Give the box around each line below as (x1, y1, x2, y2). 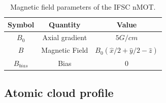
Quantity (49, 19, 81, 29)
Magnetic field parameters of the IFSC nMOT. (10, 2, 156, 12)
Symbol (8, 19, 35, 29)
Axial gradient (42, 32, 87, 43)
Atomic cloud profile (4, 85, 114, 100)
